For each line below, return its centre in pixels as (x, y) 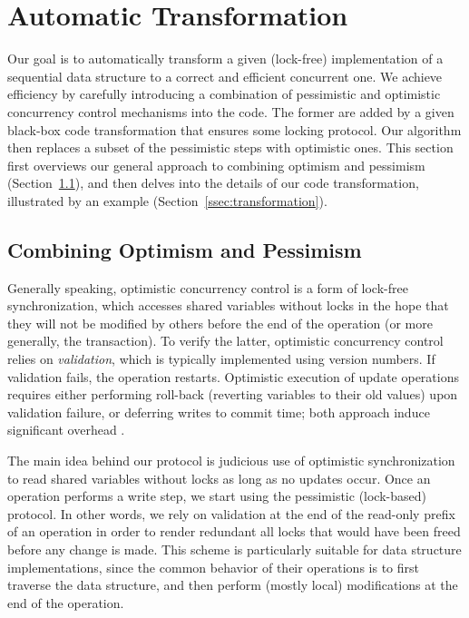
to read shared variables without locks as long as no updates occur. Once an (219, 478)
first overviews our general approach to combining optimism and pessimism (216, 165)
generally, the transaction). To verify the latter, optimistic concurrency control (225, 341)
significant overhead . (66, 430)
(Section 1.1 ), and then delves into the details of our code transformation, (213, 183)
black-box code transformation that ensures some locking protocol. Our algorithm (234, 129)
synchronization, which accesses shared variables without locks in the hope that (228, 305)
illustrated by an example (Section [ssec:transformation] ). (167, 200)
